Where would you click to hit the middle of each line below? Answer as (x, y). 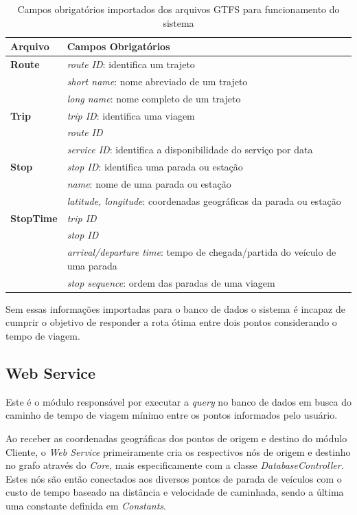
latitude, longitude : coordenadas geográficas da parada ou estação (204, 200)
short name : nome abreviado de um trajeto (157, 81)
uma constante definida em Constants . (86, 505)
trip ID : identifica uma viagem (131, 115)
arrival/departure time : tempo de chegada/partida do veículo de (201, 252)
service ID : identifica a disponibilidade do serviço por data (190, 150)
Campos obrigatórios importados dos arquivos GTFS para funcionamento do (178, 9)
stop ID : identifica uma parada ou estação (155, 167)
